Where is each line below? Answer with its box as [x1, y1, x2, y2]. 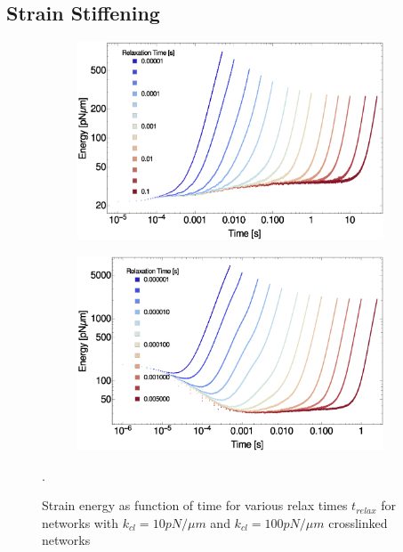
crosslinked [328, 513, 388, 532]
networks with [42, 513, 119, 532]
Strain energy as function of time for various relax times [42, 496, 348, 515]
